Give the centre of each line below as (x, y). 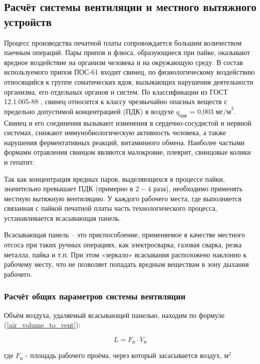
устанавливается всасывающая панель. (63, 218)
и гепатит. (19, 161)
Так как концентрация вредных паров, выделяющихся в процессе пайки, (114, 178)
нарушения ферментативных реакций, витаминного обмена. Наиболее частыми (124, 142)
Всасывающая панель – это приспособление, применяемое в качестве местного (125, 235)
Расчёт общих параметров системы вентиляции (95, 296)
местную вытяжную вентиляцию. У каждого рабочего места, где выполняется (123, 198)
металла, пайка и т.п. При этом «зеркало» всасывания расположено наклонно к (125, 254)
